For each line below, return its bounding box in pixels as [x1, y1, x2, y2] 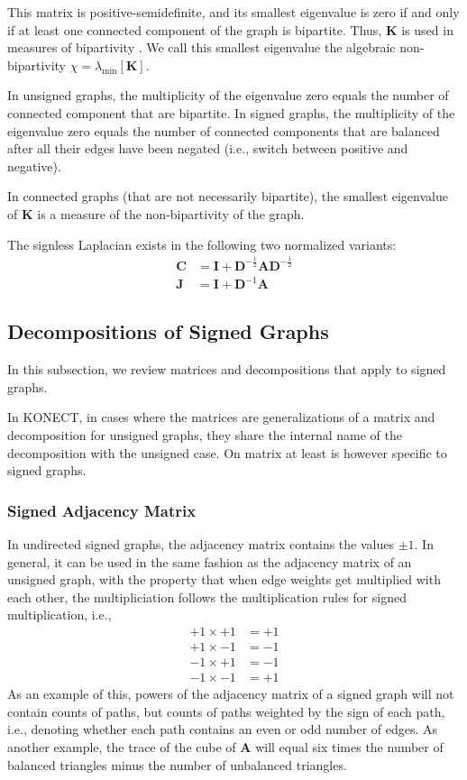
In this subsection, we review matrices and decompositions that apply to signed [7, 360, 446, 379]
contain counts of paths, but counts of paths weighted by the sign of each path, [7, 702, 445, 720]
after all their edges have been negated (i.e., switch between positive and [7, 139, 408, 158]
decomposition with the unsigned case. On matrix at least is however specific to [7, 443, 447, 462]
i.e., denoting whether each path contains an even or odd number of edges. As [7, 720, 438, 739]
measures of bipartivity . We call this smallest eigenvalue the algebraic [7, 38, 396, 57]
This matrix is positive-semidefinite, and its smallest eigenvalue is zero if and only [7, 3, 460, 21]
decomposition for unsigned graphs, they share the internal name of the [7, 426, 402, 445]
